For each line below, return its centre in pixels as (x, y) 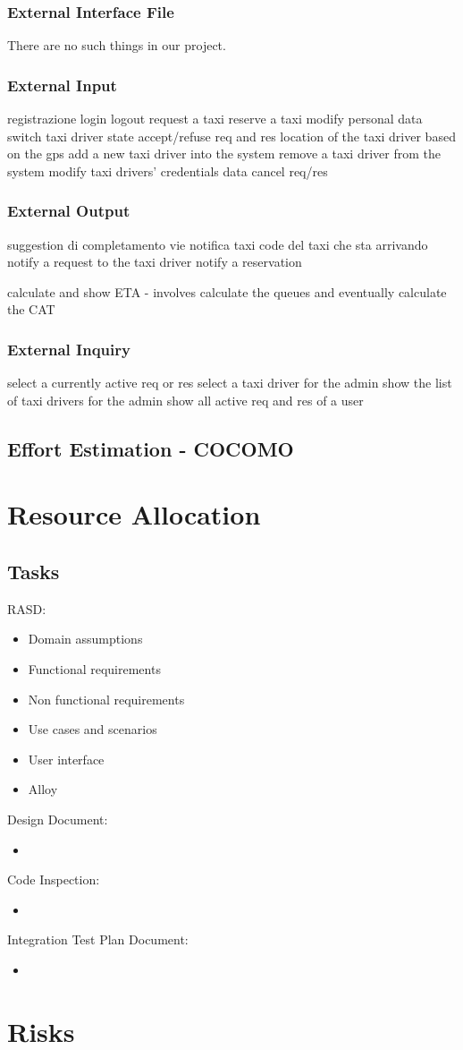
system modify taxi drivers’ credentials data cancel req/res (168, 171)
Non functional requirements (106, 699)
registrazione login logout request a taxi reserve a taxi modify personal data (215, 119)
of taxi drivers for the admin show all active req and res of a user (185, 400)
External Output (69, 211)
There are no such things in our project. (117, 45)
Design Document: (58, 819)
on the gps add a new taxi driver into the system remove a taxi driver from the (224, 154)
